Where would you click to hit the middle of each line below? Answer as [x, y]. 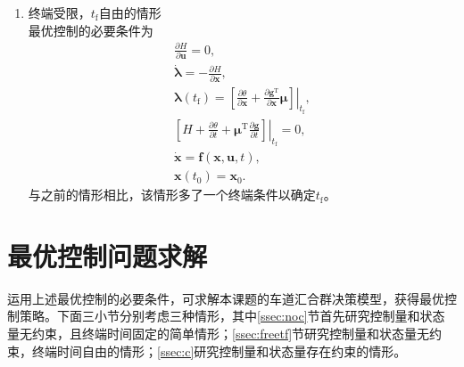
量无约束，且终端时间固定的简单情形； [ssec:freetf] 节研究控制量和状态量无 [219, 334]
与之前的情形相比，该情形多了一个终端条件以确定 [172, 195]
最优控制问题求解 [108, 255]
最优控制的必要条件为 [91, 30]
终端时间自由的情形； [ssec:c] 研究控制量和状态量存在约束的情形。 [219, 351]
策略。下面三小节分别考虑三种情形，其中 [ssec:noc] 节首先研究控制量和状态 [232, 316]
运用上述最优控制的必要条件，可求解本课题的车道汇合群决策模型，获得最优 [226, 298]
